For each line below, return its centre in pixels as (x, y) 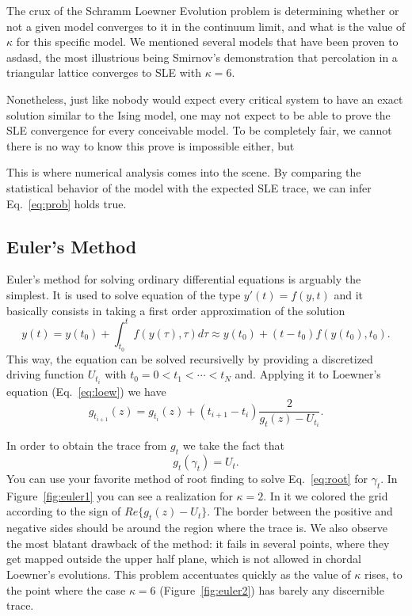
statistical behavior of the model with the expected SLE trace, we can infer (189, 187)
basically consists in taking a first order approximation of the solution (176, 310)
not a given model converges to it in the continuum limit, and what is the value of (206, 26)
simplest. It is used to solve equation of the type (124, 294)
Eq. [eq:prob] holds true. (67, 203)
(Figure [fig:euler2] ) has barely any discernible (272, 589)
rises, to (383, 574)
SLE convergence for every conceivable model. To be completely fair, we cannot (199, 130)
